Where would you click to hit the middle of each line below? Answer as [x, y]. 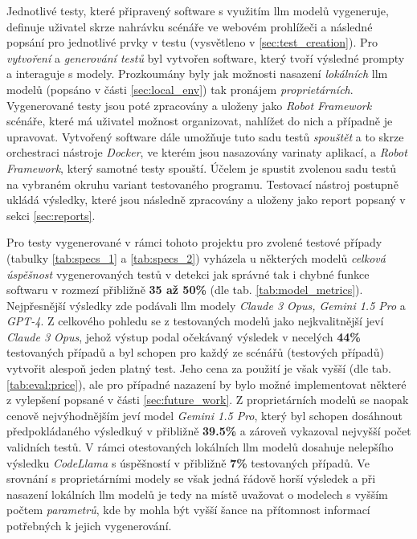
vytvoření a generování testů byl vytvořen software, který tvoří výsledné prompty [206, 57]
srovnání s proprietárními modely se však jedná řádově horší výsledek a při [191, 478]
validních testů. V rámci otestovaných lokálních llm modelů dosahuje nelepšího [200, 447]
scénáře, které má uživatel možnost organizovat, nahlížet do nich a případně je [200, 121]
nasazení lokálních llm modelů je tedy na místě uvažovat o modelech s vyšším [197, 494]
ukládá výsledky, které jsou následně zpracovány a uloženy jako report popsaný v [206, 200]
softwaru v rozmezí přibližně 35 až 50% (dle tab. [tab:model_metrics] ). [185, 290]
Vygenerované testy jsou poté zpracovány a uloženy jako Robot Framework [189, 105]
